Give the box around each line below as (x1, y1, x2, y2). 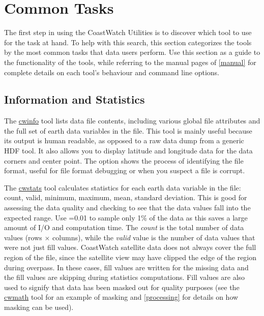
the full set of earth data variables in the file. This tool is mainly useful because (4, 125, 252, 136)
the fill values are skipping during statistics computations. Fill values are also (4, 272, 245, 282)
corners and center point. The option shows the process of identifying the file (4, 155, 244, 166)
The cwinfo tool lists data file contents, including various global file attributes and (4, 115, 260, 126)
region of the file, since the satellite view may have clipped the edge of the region (4, 252, 257, 263)
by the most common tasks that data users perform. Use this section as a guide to (4, 47, 260, 57)
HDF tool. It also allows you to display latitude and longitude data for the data (4, 145, 253, 156)
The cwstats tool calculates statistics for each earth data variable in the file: (4, 182, 241, 193)
